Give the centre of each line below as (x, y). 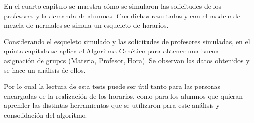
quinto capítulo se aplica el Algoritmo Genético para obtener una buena (112, 51)
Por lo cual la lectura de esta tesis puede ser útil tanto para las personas (112, 86)
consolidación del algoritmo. (46, 114)
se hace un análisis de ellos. (45, 70)
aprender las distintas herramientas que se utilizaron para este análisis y (112, 105)
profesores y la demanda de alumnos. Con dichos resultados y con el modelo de (122, 15)
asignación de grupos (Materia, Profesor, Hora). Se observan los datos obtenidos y (127, 60)
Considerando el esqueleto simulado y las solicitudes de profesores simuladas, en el (127, 41)
